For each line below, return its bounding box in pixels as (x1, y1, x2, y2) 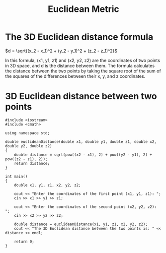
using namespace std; (5, 130, 50, 135)
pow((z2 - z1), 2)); (5, 156, 48, 162)
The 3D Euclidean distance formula (5, 31, 154, 43)
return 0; (14, 239, 35, 244)
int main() (5, 174, 28, 179)
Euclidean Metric (48, 3, 119, 15)
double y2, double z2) (5, 143, 52, 148)
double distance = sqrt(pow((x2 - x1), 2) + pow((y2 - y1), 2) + (14, 152, 153, 157)
